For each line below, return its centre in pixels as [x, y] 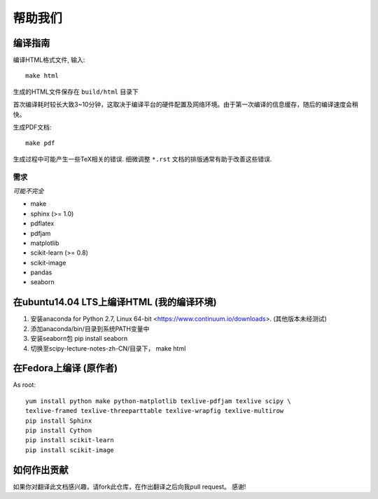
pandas [41, 272]
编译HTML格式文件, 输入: [49, 60]
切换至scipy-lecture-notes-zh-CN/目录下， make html [108, 348]
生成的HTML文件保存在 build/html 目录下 [76, 92]
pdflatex [42, 223]
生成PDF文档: [32, 127]
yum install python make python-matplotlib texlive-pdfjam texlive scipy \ [158, 401]
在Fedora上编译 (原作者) [65, 368]
